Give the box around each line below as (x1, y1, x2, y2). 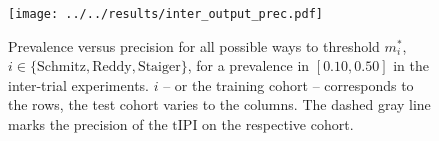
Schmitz (36, 60, 86, 75)
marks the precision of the (8, 114, 168, 135)
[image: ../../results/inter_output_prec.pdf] (8, 7, 323, 21)
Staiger (137, 60, 181, 75)
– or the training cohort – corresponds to (163, 74, 414, 95)
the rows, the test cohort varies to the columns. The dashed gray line (8, 94, 431, 115)
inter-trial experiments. (8, 74, 149, 95)
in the (393, 55, 429, 76)
